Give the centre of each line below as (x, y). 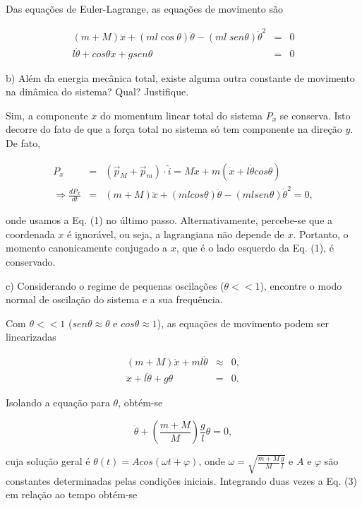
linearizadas (31, 337)
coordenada (30, 234)
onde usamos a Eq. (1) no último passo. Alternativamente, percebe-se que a (169, 220)
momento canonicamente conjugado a (87, 248)
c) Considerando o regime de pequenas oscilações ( (115, 285)
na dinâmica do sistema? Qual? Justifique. (97, 92)
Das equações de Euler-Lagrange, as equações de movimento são (144, 8)
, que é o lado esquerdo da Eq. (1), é (255, 248)
